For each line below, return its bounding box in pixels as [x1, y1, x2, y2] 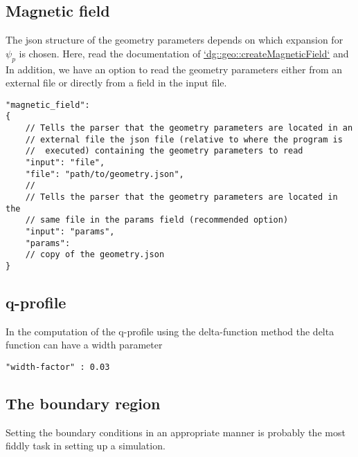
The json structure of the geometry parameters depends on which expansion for [6, 32, 343, 47]
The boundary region [6, 393, 161, 414]
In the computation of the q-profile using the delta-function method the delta [6, 324, 334, 338]
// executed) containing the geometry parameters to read [25, 146, 303, 156]
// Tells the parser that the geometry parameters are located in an [25, 123, 353, 133]
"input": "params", [25, 227, 115, 236]
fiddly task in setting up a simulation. [6, 438, 165, 453]
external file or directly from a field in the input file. [6, 75, 227, 90]
